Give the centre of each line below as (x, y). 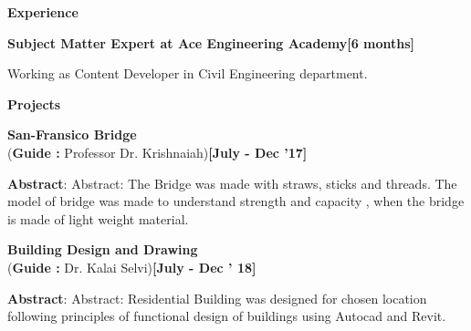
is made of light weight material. (98, 218)
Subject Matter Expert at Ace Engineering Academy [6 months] (211, 42)
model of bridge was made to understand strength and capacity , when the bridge (236, 201)
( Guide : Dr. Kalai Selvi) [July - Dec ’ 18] (132, 267)
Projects (34, 103)
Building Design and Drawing (103, 249)
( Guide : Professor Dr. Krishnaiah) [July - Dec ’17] (157, 152)
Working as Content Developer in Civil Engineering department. (188, 73)
